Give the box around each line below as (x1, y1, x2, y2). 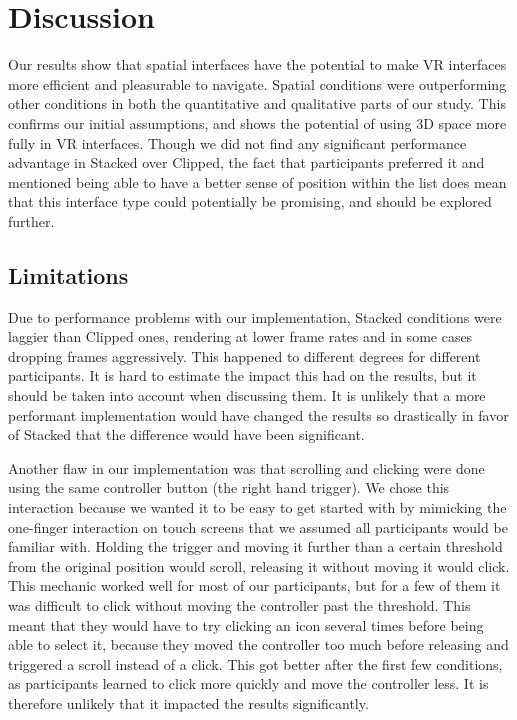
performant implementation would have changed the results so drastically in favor (8, 404, 509, 425)
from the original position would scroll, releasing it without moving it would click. (8, 555, 510, 576)
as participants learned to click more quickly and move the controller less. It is (8, 673, 489, 694)
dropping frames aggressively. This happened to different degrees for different (8, 345, 481, 366)
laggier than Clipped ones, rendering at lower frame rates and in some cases (8, 326, 473, 347)
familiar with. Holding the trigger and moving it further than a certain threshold (8, 536, 503, 557)
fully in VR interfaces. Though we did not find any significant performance (8, 132, 467, 153)
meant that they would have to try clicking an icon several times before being (8, 614, 484, 635)
